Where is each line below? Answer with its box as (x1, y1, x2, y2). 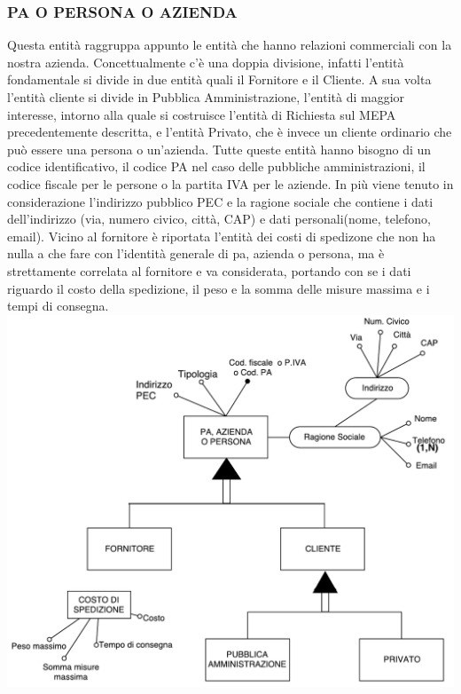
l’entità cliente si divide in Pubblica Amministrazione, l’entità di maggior (7, 88, 405, 106)
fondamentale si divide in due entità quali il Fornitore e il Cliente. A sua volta (7, 70, 432, 89)
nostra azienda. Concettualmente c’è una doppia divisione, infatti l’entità (7, 52, 404, 71)
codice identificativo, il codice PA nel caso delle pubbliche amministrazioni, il (7, 157, 426, 176)
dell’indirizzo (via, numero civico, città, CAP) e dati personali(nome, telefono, (7, 209, 431, 228)
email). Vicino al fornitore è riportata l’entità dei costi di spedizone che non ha (7, 226, 436, 245)
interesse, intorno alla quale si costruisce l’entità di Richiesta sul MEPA (7, 105, 396, 123)
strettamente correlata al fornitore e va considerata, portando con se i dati (7, 261, 411, 280)
